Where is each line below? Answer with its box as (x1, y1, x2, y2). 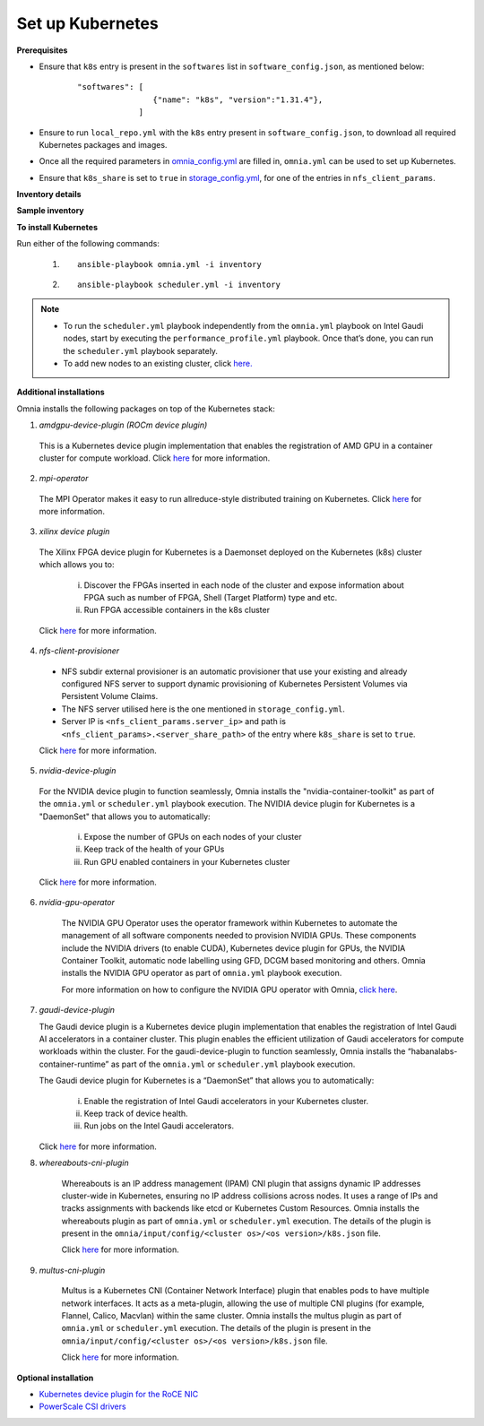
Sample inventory (16, 205, 84, 216)
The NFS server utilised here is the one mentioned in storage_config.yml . (61, 704, 345, 714)
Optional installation (16, 1372, 94, 1383)
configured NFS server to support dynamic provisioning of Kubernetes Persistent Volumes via (61, 678, 408, 689)
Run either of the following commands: (16, 238, 160, 249)
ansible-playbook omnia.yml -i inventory (77, 259, 262, 269)
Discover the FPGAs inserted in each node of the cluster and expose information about (83, 579, 405, 591)
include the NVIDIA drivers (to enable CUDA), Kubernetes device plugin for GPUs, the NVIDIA (61, 942, 406, 954)
